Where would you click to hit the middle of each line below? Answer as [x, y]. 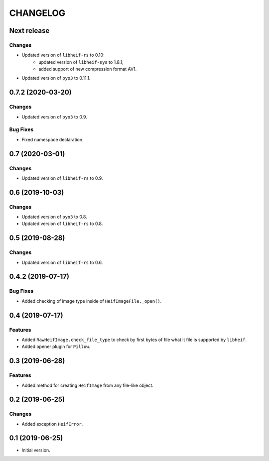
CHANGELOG [37, 13]
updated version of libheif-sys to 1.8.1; [81, 62]
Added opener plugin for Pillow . [56, 346]
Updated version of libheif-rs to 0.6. [62, 262]
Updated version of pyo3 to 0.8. [54, 217]
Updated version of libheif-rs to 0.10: [63, 55]
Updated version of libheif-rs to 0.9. [62, 178]
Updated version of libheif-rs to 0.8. [62, 224]
